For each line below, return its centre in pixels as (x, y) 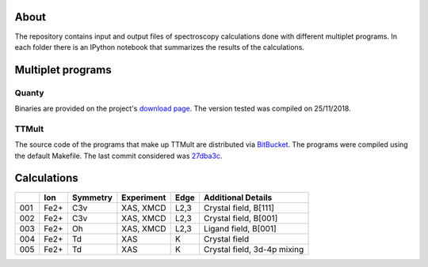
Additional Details (238, 197)
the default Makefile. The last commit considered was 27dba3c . (118, 156)
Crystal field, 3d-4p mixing (254, 249)
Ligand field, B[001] (240, 228)
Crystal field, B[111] (239, 208)
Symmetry (92, 197)
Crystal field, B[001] (241, 218)
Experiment (144, 197)
